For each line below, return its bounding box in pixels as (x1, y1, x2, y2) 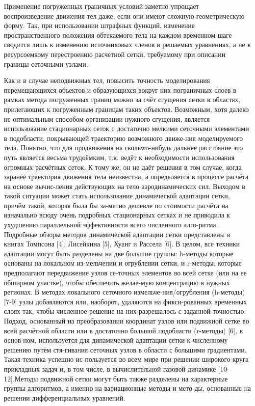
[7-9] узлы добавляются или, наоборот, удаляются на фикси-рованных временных (4, 296, 247, 306)
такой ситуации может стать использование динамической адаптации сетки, (4, 190, 230, 201)
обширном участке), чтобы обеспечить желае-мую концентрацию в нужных (4, 277, 230, 287)
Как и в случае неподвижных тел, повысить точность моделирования (4, 75, 210, 85)
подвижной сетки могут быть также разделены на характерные (40, 373, 228, 383)
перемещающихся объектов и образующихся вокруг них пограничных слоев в (4, 84, 236, 95)
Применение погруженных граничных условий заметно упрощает (4, 1, 199, 11)
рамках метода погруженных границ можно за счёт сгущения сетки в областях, (4, 94, 241, 105)
